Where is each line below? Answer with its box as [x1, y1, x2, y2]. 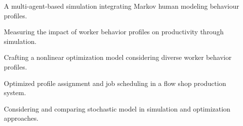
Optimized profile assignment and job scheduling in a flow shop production [4, 78, 226, 88]
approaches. [4, 113, 39, 123]
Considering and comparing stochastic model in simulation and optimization [4, 103, 230, 113]
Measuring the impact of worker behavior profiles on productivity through [4, 27, 224, 37]
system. [4, 87, 26, 98]
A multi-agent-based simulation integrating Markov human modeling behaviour [4, 1, 240, 11]
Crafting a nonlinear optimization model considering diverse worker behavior [4, 52, 232, 62]
